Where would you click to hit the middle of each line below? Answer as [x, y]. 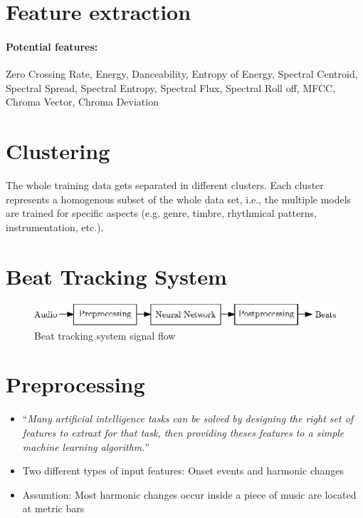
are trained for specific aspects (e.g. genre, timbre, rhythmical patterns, [161, 213]
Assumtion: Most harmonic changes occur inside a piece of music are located [189, 494]
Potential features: [52, 46]
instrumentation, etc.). [55, 227]
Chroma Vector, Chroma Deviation [82, 102]
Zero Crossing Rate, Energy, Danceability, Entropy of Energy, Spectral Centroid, [182, 74]
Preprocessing [75, 384]
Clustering [58, 151]
